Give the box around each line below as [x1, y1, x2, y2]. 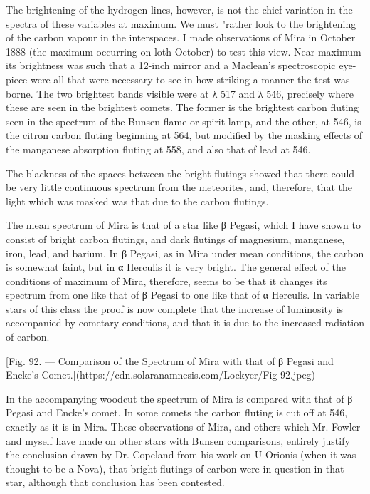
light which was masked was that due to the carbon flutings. [6, 193, 269, 208]
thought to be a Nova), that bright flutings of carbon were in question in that [6, 460, 344, 475]
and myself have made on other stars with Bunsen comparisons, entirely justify [6, 433, 350, 448]
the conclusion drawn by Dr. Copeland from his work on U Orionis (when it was [6, 447, 356, 462]
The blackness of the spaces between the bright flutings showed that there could [6, 165, 355, 180]
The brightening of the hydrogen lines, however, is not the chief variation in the [6, 2, 353, 16]
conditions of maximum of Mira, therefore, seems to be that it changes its [6, 273, 327, 288]
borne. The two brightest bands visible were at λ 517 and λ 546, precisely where [6, 86, 354, 101]
